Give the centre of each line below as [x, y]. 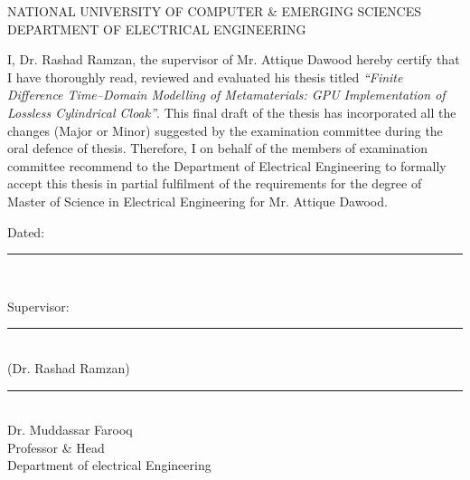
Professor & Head [56, 447]
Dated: [26, 231]
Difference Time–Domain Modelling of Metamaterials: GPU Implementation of [226, 95]
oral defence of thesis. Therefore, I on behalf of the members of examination [218, 148]
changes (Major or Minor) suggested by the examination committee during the [225, 130]
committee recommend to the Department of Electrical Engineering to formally [227, 165]
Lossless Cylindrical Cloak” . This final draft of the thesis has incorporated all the [232, 112]
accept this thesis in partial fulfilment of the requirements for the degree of [215, 183]
